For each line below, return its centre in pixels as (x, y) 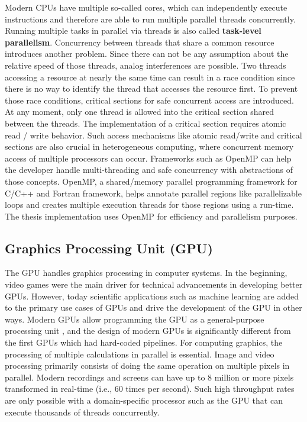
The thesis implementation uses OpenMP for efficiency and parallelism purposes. (151, 216)
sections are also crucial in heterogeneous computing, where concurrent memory (149, 146)
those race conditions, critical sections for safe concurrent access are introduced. (149, 100)
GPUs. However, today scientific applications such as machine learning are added (152, 296)
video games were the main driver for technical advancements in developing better (154, 284)
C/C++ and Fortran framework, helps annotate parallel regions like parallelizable (153, 193)
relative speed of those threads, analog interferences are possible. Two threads (146, 65)
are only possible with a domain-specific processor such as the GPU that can (144, 400)
